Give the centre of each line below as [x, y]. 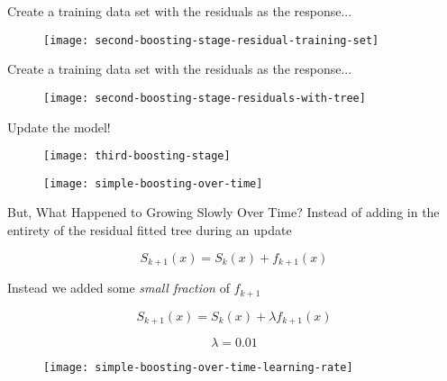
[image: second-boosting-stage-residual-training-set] [211, 40]
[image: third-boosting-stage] [137, 156]
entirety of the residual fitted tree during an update [150, 230]
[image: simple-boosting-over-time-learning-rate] [198, 367]
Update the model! [59, 127]
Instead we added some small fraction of [119, 288]
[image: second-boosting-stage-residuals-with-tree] [205, 98]
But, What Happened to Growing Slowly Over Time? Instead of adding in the [223, 212]
